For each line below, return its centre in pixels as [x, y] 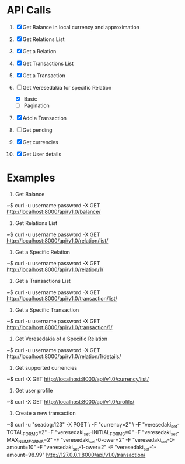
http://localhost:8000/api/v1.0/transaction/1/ [60, 327]
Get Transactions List [48, 63]
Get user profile [34, 390]
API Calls [29, 10]
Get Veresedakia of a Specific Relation [61, 339]
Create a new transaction [46, 413]
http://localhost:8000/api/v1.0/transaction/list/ [62, 298]
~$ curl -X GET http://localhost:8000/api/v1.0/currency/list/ [78, 379]
